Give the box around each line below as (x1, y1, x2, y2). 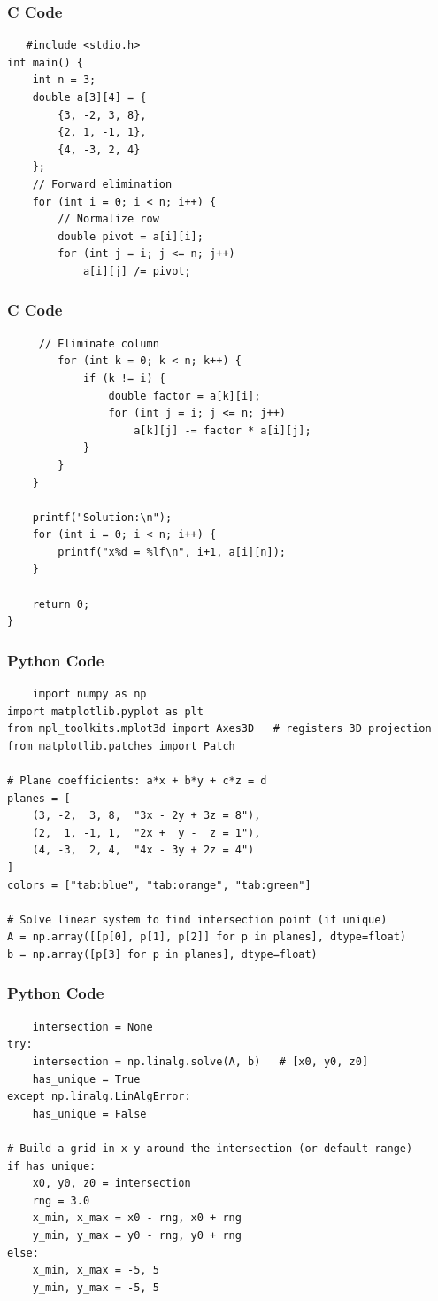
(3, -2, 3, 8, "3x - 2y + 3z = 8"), (32, 809, 261, 822)
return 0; (32, 597, 90, 611)
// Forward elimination (32, 177, 173, 191)
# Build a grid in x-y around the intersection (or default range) (7, 1141, 413, 1155)
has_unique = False (32, 1107, 147, 1120)
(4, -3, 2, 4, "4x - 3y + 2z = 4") (32, 844, 255, 857)
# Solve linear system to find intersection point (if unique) (7, 913, 388, 926)
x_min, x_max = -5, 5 (32, 1264, 159, 1277)
